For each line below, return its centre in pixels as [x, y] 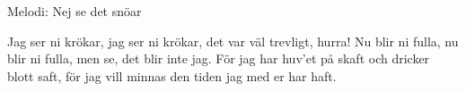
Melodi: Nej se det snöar [75, 11]
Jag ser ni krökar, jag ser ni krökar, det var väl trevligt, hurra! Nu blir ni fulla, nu [233, 41]
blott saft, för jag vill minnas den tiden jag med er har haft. [172, 75]
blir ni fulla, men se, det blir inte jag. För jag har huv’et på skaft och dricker [219, 58]
